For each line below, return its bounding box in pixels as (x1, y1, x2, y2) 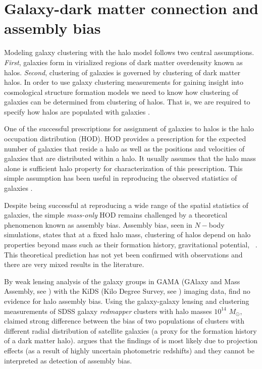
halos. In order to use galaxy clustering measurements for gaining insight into (4, 77, 243, 87)
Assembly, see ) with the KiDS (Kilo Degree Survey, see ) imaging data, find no (4, 286, 250, 296)
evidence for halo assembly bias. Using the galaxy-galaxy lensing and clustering (4, 295, 249, 306)
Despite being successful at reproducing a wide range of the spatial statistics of (4, 199, 248, 210)
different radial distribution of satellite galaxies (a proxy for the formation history (4, 325, 257, 336)
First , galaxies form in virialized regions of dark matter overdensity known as (4, 57, 243, 67)
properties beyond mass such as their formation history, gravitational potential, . (4, 239, 257, 249)
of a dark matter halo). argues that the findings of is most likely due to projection (4, 335, 258, 346)
